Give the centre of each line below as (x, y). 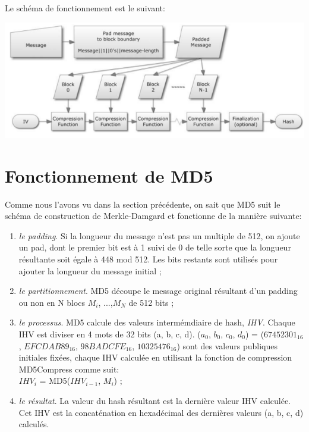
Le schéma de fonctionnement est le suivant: (85, 8)
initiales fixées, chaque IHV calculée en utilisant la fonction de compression (155, 357)
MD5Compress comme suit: (69, 369)
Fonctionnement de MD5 (109, 175)
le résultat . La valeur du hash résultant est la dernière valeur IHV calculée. (155, 400)
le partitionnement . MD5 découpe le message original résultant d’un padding (158, 291)
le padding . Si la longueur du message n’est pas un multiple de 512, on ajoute (159, 235)
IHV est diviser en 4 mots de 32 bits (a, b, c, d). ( (110, 334)
